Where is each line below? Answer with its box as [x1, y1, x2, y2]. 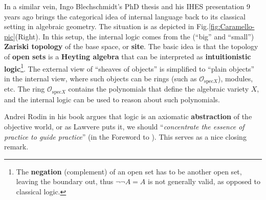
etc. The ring [4, 83, 45, 94]
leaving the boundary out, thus [16, 176, 114, 187]
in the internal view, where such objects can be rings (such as [4, 73, 197, 83]
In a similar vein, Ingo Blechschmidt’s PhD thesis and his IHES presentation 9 [4, 1, 250, 11]
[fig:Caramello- [208, 21, 255, 32]
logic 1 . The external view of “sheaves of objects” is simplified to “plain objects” [4, 61, 255, 74]
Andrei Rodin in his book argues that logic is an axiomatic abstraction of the [4, 111, 252, 122]
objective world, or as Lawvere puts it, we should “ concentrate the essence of [4, 121, 245, 131]
